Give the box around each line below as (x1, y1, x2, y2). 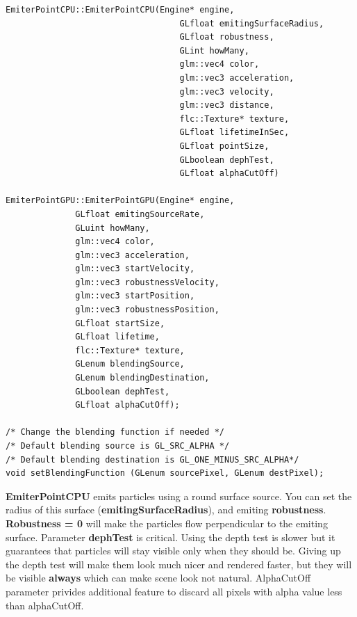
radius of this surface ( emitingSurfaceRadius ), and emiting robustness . (6, 502, 326, 517)
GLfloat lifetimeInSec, (179, 127, 290, 138)
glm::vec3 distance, (179, 100, 274, 111)
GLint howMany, (179, 45, 249, 56)
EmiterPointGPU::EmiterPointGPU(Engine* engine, (6, 195, 235, 206)
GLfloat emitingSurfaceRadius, (179, 18, 324, 29)
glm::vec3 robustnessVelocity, (75, 277, 219, 287)
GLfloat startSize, (75, 318, 165, 328)
